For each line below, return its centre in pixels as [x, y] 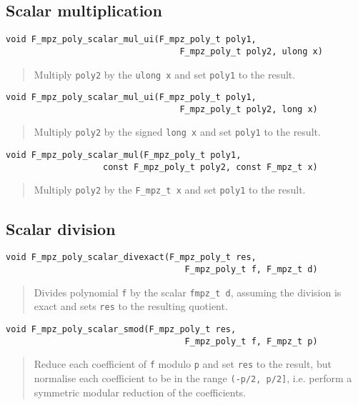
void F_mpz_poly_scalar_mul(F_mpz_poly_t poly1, [124, 155]
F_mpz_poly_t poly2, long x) [249, 109]
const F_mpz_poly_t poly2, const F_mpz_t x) [210, 167]
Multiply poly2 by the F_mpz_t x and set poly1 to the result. [170, 190]
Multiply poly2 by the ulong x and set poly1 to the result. [165, 74]
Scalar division [61, 228]
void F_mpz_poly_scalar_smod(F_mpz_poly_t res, [121, 329]
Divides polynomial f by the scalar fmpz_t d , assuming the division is [188, 292]
